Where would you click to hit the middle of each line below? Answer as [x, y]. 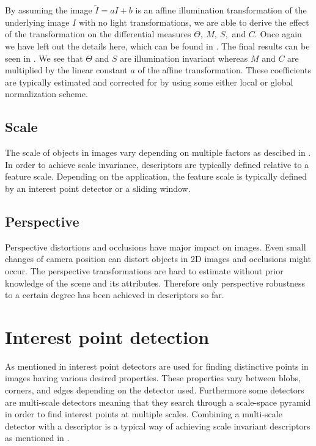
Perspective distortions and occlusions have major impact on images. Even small [156, 247]
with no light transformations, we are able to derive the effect [194, 22]
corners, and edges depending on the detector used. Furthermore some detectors [155, 390]
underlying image [37, 22]
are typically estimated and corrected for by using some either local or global [149, 82]
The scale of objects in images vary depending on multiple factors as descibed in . [158, 152]
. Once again [278, 34]
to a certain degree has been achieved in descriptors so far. [115, 295]
